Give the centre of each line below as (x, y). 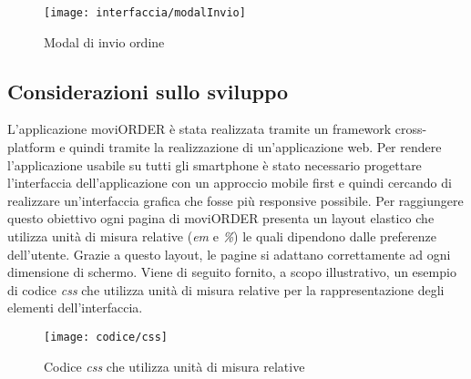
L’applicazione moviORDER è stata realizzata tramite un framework (200, 129)
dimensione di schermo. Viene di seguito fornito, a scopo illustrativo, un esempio (232, 272)
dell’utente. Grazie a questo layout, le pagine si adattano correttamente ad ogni (229, 254)
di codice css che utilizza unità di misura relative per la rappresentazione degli (226, 289)
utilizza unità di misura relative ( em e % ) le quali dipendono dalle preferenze (222, 236)
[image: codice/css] (106, 337)
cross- (411, 129)
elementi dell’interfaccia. (75, 307)
